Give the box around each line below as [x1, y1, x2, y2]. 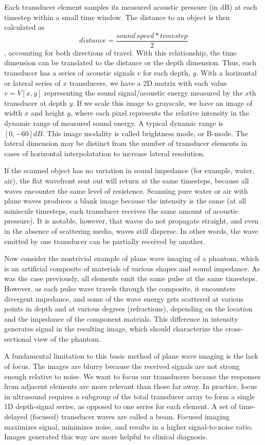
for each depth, [143, 67, 190, 78]
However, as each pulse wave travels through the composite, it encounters [4, 283, 236, 293]
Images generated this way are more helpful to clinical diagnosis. [4, 431, 208, 442]
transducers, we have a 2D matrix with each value [69, 77, 227, 88]
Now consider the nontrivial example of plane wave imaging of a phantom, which [4, 253, 259, 264]
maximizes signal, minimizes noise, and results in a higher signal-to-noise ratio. [4, 421, 253, 432]
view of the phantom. [33, 333, 101, 344]
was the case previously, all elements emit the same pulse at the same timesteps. [4, 273, 257, 284]
